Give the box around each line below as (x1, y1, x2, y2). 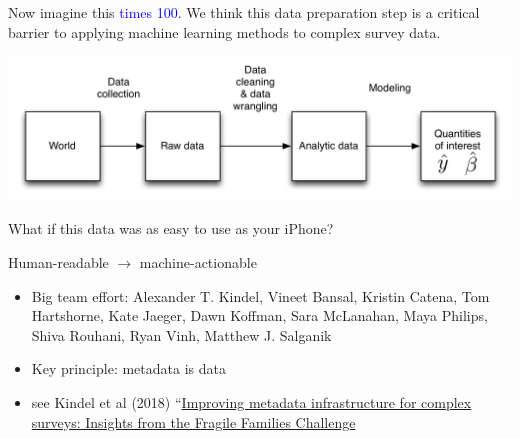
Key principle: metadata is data (31, 358, 226, 379)
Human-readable (8, 252, 109, 273)
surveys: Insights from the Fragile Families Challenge (31, 411, 356, 432)
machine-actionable (139, 252, 257, 273)
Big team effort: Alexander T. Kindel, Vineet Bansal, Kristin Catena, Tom (31, 285, 490, 306)
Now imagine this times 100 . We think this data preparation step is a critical (8, 2, 480, 22)
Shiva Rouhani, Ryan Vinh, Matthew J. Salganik (31, 324, 332, 345)
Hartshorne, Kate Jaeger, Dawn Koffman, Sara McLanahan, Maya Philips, (31, 305, 488, 326)
